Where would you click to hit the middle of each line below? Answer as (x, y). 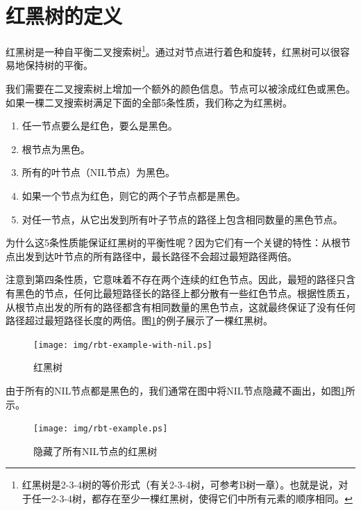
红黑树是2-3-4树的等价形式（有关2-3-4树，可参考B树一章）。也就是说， (180, 485)
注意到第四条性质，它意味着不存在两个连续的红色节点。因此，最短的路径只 (176, 279)
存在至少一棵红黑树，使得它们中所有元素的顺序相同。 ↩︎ (227, 498)
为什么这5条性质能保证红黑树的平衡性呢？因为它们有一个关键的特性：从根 (173, 242)
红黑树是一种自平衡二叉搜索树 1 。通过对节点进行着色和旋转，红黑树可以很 (173, 50)
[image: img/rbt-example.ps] (101, 429)
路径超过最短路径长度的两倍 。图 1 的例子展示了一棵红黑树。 (139, 320)
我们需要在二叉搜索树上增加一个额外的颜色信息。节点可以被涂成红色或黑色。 (180, 88)
